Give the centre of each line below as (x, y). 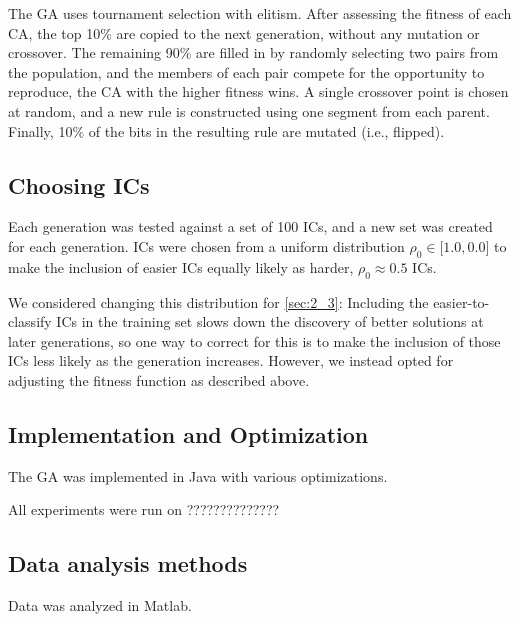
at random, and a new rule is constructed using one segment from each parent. (249, 110)
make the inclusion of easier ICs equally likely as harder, (181, 266)
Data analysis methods (128, 563)
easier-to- (461, 301)
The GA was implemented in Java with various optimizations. (198, 475)
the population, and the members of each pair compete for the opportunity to (246, 71)
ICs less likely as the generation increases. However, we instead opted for (231, 360)
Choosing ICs (79, 184)
